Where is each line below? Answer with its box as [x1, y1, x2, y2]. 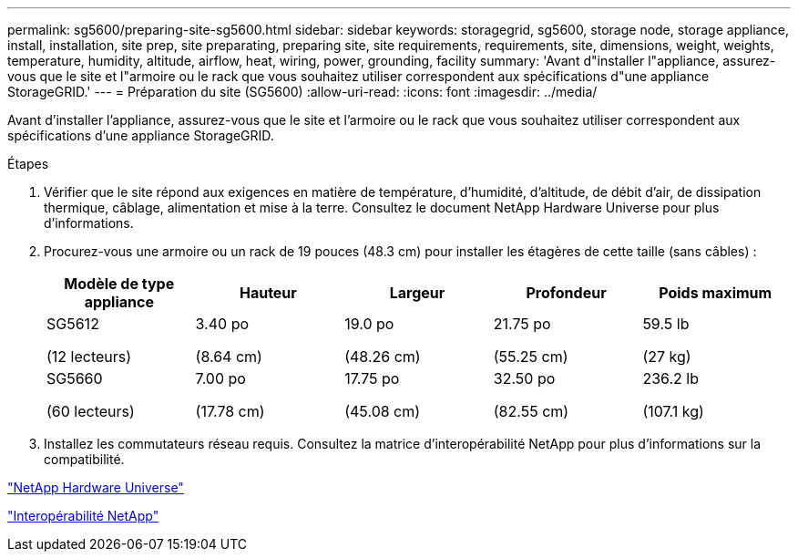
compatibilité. [44, 451, 125, 467]
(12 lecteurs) [46, 347, 132, 366]
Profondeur [526, 284, 607, 302]
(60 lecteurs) [46, 402, 135, 420]
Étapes [7, 156, 49, 171]
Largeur [389, 284, 445, 302]
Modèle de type [64, 274, 175, 293]
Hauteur [239, 284, 297, 302]
